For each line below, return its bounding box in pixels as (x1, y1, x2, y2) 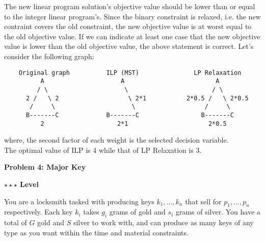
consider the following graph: (4, 50, 94, 61)
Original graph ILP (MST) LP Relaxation (18, 69, 242, 76)
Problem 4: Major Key (4, 162, 86, 172)
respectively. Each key (4, 206, 73, 217)
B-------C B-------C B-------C (25, 111, 234, 119)
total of (4, 217, 27, 228)
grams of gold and (109, 206, 166, 217)
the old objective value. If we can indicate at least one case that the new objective (4, 31, 260, 41)
